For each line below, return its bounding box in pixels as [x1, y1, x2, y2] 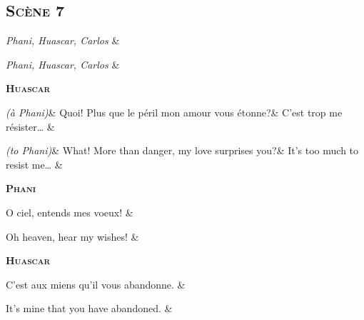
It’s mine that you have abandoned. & [6, 301, 173, 316]
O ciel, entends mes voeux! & [6, 204, 133, 219]
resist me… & [6, 156, 63, 171]
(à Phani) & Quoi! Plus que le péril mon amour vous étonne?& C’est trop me [6, 104, 343, 119]
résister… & [6, 119, 55, 134]
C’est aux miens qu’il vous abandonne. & [6, 276, 186, 291]
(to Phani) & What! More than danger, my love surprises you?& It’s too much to [6, 143, 359, 158]
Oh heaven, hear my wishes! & [6, 229, 139, 244]
